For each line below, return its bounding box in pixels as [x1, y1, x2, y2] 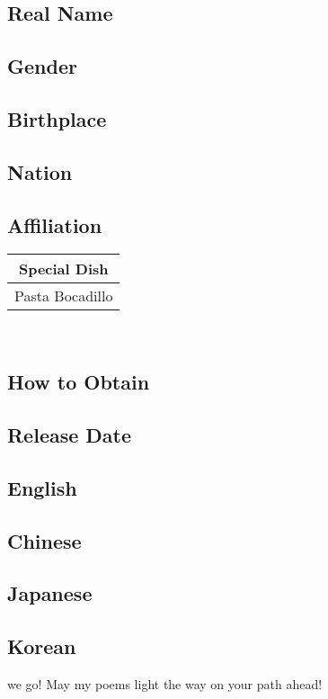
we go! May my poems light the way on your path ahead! [7, 675, 323, 694]
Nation [7, 157, 73, 185]
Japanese [7, 579, 93, 607]
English [7, 473, 77, 501]
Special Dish [18, 258, 109, 280]
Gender [7, 52, 77, 80]
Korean [7, 632, 76, 660]
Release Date [7, 421, 132, 449]
